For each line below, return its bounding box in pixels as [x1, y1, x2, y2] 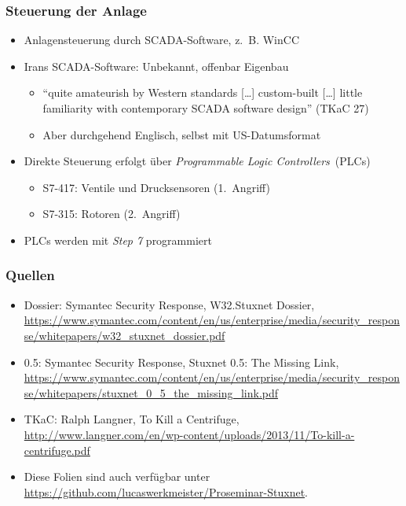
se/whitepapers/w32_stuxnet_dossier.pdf [24, 327, 225, 343]
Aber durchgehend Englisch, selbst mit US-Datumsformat [42, 126, 321, 142]
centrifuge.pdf [24, 441, 90, 458]
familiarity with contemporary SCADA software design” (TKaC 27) [42, 100, 369, 116]
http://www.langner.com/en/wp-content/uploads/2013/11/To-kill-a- [24, 426, 355, 442]
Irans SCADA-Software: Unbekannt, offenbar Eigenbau [24, 57, 289, 74]
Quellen [5, 265, 55, 285]
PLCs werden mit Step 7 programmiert [24, 231, 212, 248]
